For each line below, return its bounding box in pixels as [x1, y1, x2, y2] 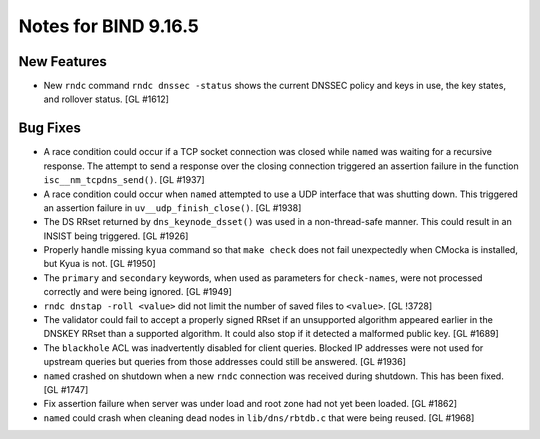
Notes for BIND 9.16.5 [18, 15, 200, 37]
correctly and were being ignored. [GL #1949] [43, 286, 232, 298]
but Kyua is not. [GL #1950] [43, 258, 156, 270]
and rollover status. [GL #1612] [43, 93, 170, 105]
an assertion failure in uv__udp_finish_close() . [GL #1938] [43, 201, 302, 214]
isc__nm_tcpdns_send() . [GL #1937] [43, 174, 205, 186]
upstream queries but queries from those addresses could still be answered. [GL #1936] [43, 356, 407, 368]
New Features [18, 53, 107, 70]
